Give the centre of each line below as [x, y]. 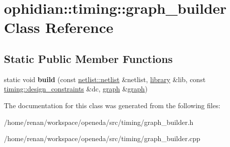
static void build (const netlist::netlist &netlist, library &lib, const [105, 79]
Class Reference [59, 27]
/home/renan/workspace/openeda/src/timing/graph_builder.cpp [102, 138]
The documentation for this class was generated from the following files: [112, 105]
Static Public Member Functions [88, 58]
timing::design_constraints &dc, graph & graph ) [76, 89]
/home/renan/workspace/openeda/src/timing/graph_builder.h [99, 122]
